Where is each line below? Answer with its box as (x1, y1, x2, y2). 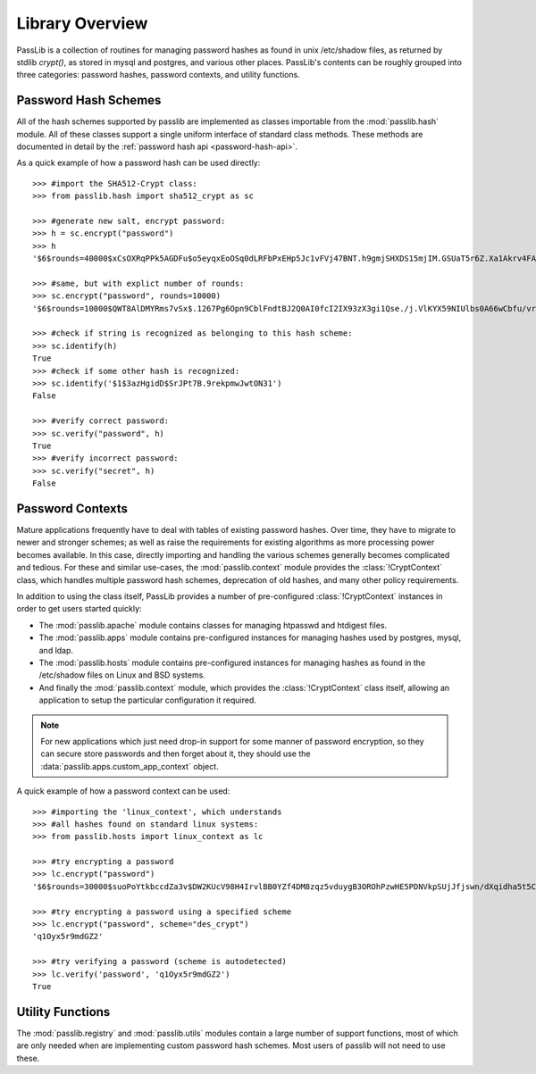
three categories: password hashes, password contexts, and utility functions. (16, 70, 301, 80)
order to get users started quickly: (16, 604, 142, 614)
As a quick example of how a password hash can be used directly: (16, 157, 261, 169)
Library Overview (16, 13, 148, 33)
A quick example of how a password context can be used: (16, 786, 230, 796)
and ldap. (38, 645, 74, 655)
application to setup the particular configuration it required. (38, 695, 256, 705)
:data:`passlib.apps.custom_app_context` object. (40, 761, 219, 771)
